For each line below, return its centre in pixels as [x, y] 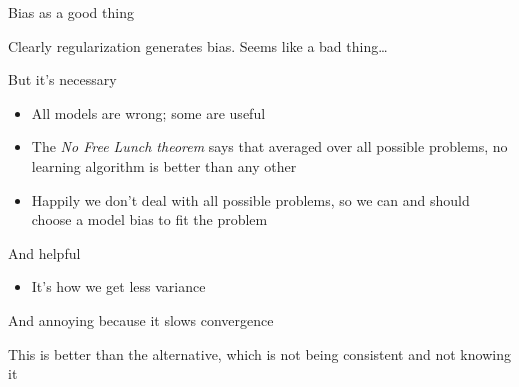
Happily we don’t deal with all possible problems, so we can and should [250, 199]
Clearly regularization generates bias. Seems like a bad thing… [198, 45]
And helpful [44, 252]
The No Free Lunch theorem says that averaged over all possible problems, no [269, 146]
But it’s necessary [62, 79]
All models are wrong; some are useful [148, 112]
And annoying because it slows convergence [141, 319]
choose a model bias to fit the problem [149, 219]
